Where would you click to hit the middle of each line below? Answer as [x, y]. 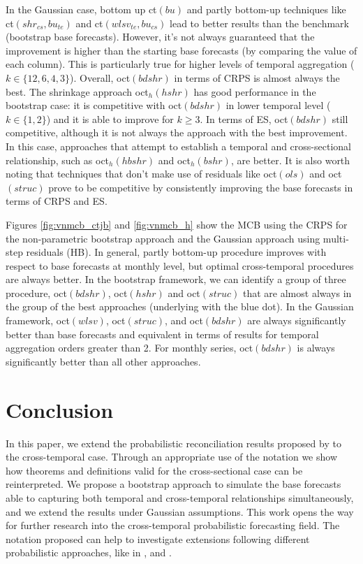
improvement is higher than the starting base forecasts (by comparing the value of [181, 50]
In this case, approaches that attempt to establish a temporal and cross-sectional [178, 146]
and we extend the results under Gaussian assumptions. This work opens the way [180, 511]
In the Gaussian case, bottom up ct [81, 9]
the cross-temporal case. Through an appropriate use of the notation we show [172, 457]
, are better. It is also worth [290, 160]
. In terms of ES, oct [244, 118]
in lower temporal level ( [278, 105]
